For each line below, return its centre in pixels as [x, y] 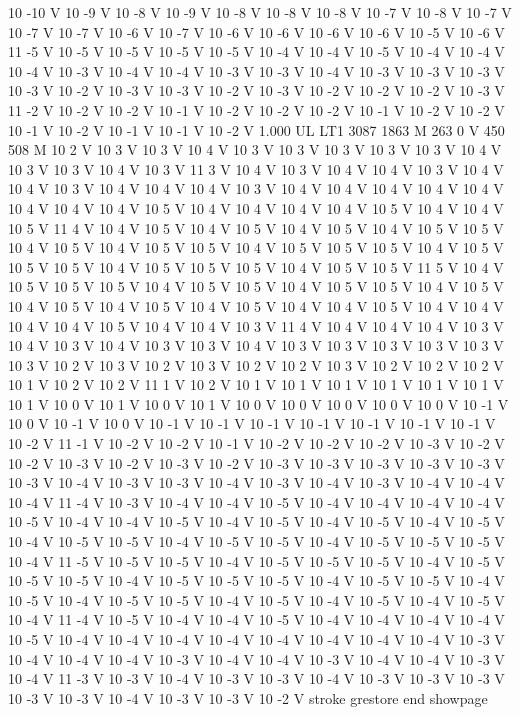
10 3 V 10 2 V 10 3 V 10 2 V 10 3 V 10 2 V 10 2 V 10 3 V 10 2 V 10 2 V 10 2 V [256, 364]
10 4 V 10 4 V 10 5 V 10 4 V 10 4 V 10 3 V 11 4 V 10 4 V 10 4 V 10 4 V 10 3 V [256, 325]
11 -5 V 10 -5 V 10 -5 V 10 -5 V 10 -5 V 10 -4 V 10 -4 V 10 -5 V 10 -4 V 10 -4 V [256, 51]
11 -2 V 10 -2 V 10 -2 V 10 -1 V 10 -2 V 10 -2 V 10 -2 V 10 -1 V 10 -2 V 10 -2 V [256, 109]
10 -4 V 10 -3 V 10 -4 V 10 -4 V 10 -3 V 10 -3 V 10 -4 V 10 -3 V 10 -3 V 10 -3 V [256, 70]
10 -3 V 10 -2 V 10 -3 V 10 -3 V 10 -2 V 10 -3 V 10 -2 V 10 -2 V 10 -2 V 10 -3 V [256, 90]
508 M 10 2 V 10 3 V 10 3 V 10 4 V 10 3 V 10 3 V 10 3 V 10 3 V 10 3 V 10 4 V [255, 149]
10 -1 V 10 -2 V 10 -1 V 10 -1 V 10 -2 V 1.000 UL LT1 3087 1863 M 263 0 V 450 [256, 129]
